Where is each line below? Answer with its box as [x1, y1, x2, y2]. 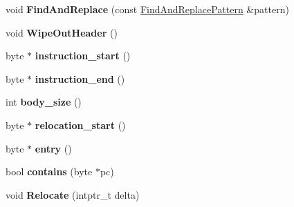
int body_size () [6, 95, 82, 109]
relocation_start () [35, 117, 126, 132]
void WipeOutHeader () [6, 25, 118, 39]
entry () [35, 141, 72, 155]
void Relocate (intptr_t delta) [6, 187, 140, 201]
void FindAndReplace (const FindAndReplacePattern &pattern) [6, 2, 289, 16]
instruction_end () [35, 71, 125, 86]
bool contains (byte [6, 164, 93, 179]
